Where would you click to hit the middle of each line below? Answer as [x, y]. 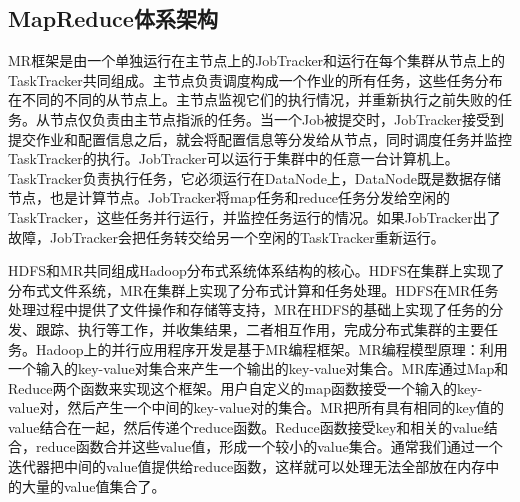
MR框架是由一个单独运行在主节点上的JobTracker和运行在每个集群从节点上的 [257, 60]
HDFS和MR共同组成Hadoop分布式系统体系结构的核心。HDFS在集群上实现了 [256, 270]
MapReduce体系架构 [113, 18]
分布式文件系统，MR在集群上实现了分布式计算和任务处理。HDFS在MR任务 [253, 289]
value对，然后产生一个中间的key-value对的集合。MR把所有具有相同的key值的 [256, 407]
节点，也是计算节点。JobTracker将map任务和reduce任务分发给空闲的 [229, 197]
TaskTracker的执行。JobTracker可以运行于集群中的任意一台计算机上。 [233, 158]
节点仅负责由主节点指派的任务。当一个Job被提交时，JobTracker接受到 [276, 118]
